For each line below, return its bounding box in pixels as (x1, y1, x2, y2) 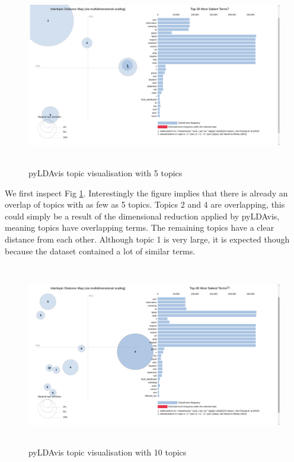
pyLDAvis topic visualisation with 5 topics (28, 166, 183, 179)
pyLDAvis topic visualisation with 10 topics (28, 446, 187, 458)
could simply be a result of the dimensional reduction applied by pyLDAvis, (5, 209, 280, 222)
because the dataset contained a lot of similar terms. (5, 244, 196, 257)
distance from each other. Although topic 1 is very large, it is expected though (5, 232, 290, 245)
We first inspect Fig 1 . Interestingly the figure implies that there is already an (5, 186, 288, 199)
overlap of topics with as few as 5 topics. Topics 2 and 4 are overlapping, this (5, 198, 285, 211)
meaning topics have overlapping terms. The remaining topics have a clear (5, 221, 274, 234)
